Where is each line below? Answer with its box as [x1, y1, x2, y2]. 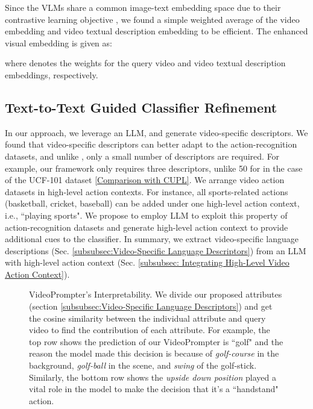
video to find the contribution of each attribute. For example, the [29, 323, 270, 336]
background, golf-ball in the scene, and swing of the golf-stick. [29, 359, 257, 372]
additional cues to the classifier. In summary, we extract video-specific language [5, 233, 299, 245]
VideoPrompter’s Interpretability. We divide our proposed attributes [29, 288, 282, 301]
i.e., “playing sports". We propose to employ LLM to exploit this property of [5, 208, 288, 221]
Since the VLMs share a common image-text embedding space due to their [5, 1, 281, 13]
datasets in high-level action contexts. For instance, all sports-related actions [5, 185, 288, 198]
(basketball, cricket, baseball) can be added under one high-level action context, [5, 197, 300, 210]
